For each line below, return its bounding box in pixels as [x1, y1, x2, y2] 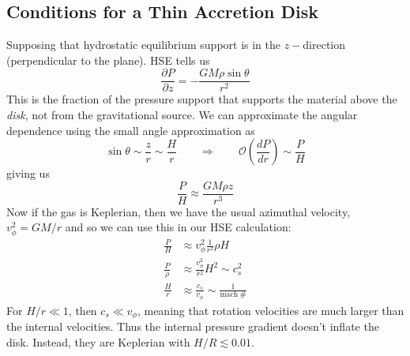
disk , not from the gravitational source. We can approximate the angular [6, 107, 358, 123]
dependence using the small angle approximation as [6, 122, 255, 138]
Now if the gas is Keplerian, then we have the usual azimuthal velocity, [6, 203, 351, 219]
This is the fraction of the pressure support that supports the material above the [6, 91, 397, 107]
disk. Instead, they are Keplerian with [6, 333, 190, 350]
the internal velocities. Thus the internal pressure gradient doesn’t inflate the [6, 318, 379, 335]
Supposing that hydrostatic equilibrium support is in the [6, 36, 281, 53]
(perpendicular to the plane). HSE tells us [6, 51, 210, 68]
